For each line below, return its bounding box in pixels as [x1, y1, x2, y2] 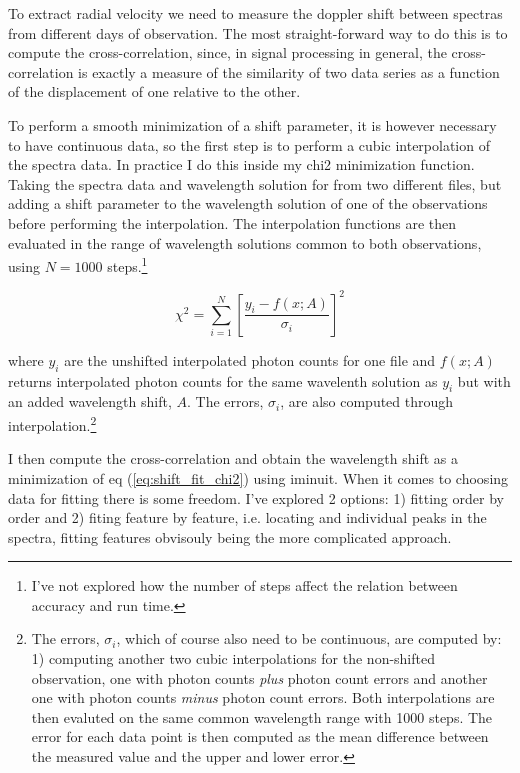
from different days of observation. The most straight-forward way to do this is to [8, 22, 508, 43]
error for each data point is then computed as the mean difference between [31, 726, 489, 747]
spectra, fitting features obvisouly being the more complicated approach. [8, 526, 452, 547]
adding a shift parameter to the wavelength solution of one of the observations [8, 193, 488, 214]
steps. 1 [107, 253, 148, 276]
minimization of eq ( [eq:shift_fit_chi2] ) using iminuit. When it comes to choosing [8, 467, 509, 488]
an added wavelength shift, [8, 391, 172, 412]
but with [457, 370, 511, 391]
